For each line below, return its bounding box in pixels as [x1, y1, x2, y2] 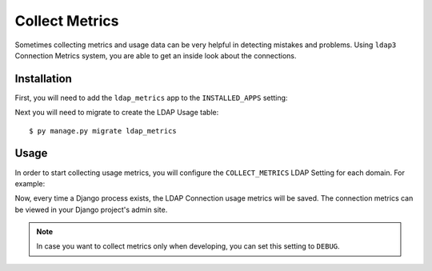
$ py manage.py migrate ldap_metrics [29, 126, 178, 135]
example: [14, 178, 46, 188]
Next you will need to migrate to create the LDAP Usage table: [14, 108, 219, 118]
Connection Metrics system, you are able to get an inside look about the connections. [14, 50, 297, 60]
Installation [14, 72, 72, 86]
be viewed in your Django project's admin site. [14, 205, 168, 214]
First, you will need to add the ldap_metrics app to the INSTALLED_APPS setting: [14, 93, 288, 102]
